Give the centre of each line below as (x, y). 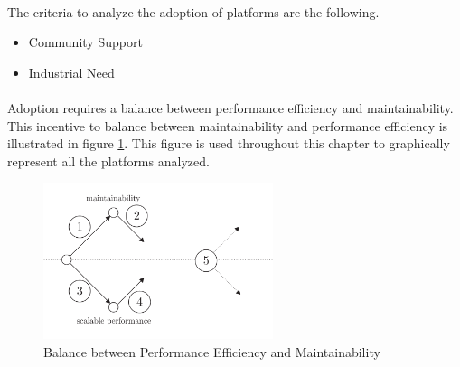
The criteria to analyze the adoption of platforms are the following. (193, 11)
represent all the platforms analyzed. (108, 160)
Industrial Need (71, 72)
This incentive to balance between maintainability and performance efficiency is (228, 125)
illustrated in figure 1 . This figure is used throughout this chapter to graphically (229, 143)
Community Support (85, 42)
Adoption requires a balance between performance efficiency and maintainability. (230, 107)
